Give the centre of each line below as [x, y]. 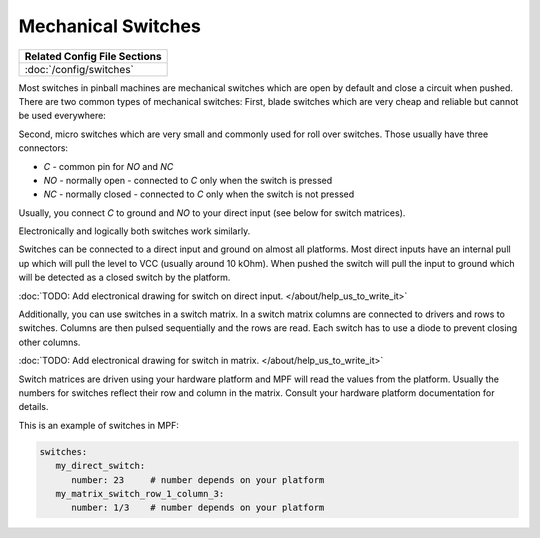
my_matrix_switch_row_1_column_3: [140, 493]
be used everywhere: [62, 116]
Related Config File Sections [93, 56]
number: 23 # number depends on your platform [198, 479]
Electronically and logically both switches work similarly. [134, 231]
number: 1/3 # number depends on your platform [198, 508]
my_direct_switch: [100, 466]
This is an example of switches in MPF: [98, 425]
